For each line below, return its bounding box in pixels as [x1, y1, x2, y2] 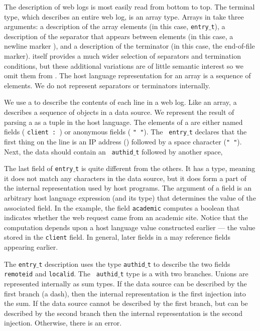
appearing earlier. [4, 242, 58, 252]
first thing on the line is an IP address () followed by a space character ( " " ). [4, 136, 242, 146]
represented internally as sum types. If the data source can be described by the [4, 278, 247, 288]
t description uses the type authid [39, 258, 146, 269]
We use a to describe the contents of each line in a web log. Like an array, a [4, 97, 237, 107]
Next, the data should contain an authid [4, 146, 134, 156]
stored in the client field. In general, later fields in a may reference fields [4, 232, 230, 242]
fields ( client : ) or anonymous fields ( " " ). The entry [4, 126, 187, 137]
